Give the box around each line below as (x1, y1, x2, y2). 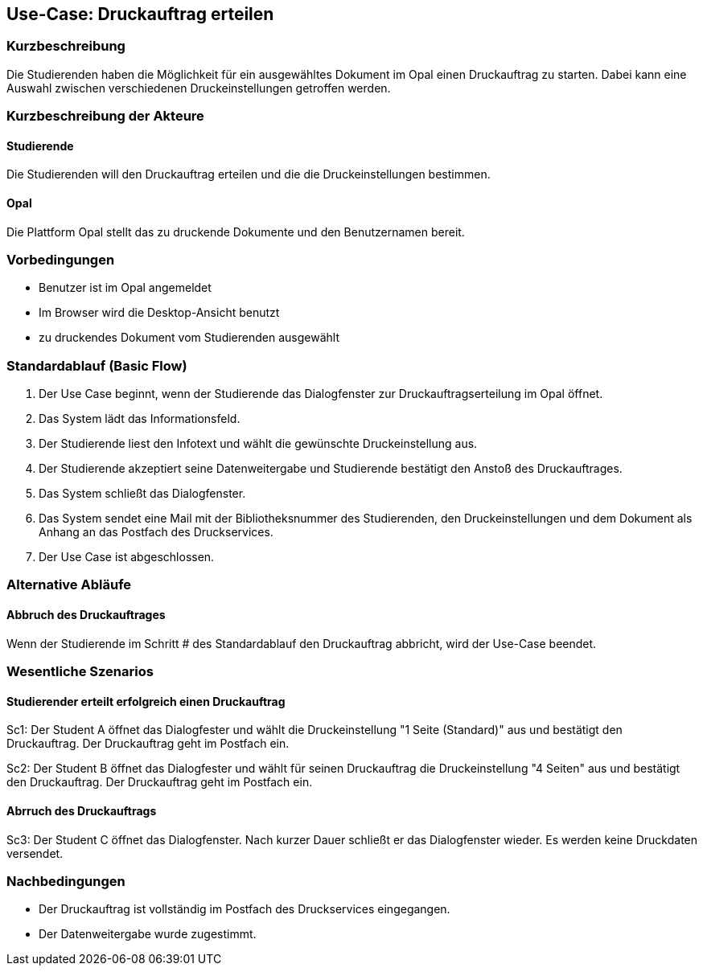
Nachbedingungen (6, 872, 125, 889)
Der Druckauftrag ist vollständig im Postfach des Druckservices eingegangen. (39, 902, 450, 917)
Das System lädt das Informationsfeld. (39, 412, 240, 426)
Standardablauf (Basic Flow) (6, 357, 187, 374)
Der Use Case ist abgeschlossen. (39, 550, 215, 564)
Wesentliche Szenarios (6, 663, 154, 680)
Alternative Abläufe (6, 576, 132, 593)
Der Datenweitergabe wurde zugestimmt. (39, 927, 257, 941)
